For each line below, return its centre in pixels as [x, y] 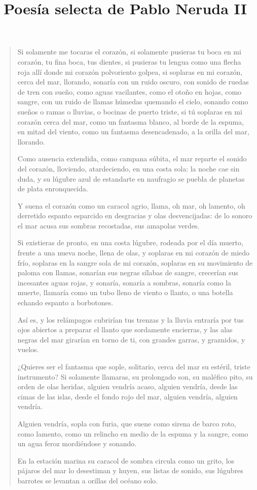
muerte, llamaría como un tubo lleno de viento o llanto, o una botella [125, 292]
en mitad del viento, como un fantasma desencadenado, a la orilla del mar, [133, 132]
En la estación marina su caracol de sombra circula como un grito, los [126, 460]
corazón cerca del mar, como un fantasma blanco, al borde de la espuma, [131, 121]
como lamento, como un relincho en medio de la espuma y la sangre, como [133, 433]
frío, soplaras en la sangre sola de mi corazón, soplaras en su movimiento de [135, 262]
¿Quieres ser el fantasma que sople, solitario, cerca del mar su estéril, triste [134, 366]
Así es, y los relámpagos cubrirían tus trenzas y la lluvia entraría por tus [131, 319]
